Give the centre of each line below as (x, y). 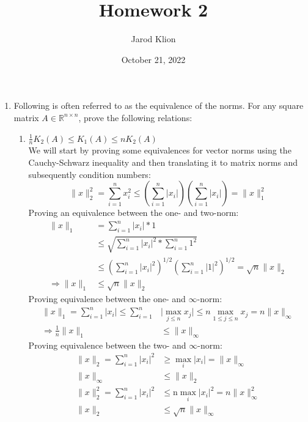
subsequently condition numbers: (90, 174)
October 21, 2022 (153, 59)
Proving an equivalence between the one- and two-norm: (134, 213)
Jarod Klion (153, 39)
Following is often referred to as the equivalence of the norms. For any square (159, 105)
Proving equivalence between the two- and (107, 345)
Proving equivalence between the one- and (107, 298)
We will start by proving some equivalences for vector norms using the (160, 150)
